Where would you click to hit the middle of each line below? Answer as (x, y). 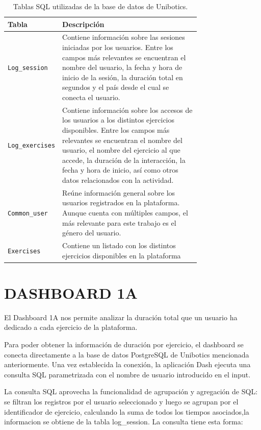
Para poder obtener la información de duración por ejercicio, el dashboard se (124, 344)
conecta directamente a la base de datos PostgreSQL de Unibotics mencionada (127, 354)
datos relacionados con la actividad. (118, 180)
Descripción (83, 24)
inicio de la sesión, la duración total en (123, 77)
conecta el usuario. (91, 97)
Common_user (28, 213)
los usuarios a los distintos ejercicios (119, 120)
